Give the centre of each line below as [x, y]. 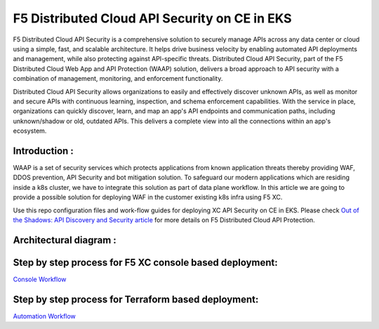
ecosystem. [30, 131]
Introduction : [43, 151]
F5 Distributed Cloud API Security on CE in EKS [152, 18]
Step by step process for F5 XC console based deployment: [146, 263]
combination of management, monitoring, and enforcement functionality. [118, 79]
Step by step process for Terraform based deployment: [136, 299]
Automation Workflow [45, 316]
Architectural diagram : [65, 240]
